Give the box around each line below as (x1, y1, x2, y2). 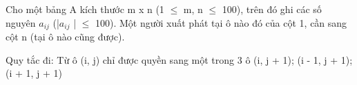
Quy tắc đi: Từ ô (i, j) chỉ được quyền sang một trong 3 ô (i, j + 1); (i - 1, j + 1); (6, 52, 353, 66)
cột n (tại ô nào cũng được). (6, 29, 125, 44)
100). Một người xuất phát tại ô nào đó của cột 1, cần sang (95, 15, 347, 29)
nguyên (6, 15, 36, 29)
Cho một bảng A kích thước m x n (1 (6, 2, 164, 16)
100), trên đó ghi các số (222, 2, 322, 16)
